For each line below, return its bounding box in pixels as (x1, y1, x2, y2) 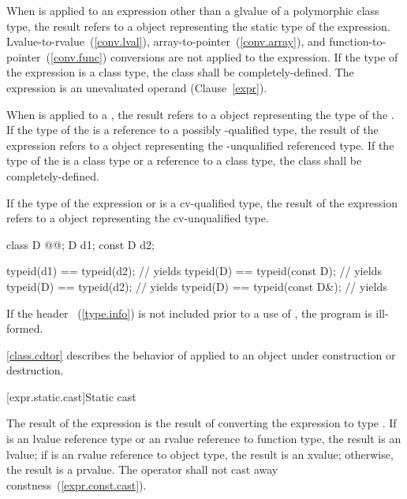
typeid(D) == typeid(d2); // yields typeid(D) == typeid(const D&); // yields (6, 277, 387, 294)
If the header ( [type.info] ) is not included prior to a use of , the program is (6, 304, 372, 321)
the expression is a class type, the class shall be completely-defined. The (6, 64, 354, 80)
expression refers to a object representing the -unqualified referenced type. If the (6, 136, 394, 153)
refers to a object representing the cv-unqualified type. (6, 210, 269, 226)
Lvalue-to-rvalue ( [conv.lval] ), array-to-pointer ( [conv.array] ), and (6, 33, 326, 50)
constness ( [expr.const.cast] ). (6, 476, 147, 493)
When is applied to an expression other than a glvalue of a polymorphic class (6, 2, 379, 18)
